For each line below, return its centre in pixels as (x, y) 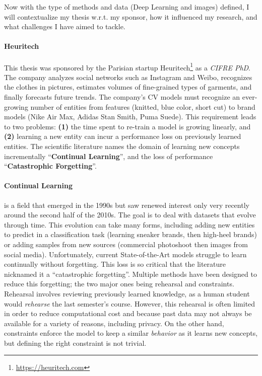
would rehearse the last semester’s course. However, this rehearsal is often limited (130, 303)
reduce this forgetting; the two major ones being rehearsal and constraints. (119, 284)
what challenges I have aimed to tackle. (65, 26)
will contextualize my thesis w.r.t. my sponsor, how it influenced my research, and (131, 16)
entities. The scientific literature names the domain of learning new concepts (122, 146)
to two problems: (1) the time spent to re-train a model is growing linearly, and (127, 126)
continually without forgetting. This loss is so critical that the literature (115, 264)
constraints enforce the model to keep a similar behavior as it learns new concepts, (131, 333)
